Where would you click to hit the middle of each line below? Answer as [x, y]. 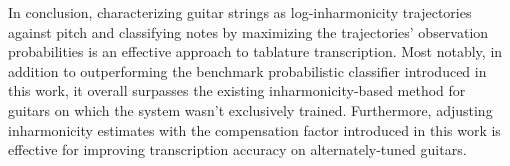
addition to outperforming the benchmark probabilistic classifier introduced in [247, 70]
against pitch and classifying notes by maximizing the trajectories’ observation [248, 31]
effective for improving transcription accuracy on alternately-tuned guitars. [237, 149]
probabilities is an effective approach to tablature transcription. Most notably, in [255, 51]
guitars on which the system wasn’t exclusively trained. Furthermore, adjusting [250, 109]
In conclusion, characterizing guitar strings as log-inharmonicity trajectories [240, 12]
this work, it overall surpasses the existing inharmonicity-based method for [237, 90]
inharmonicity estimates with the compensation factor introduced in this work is [254, 129]
